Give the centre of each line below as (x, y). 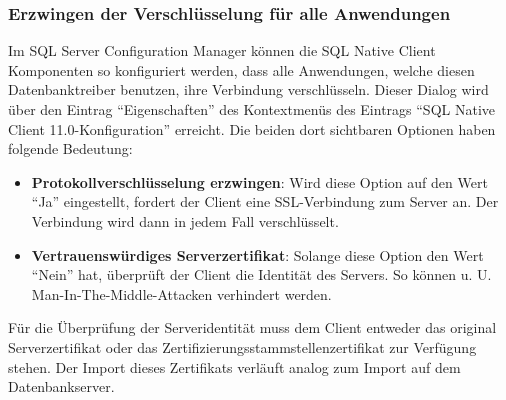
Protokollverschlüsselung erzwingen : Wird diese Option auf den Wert (259, 181)
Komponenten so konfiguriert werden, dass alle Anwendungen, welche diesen (241, 69)
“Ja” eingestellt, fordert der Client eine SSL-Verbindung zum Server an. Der (265, 201)
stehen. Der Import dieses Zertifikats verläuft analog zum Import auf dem (234, 366)
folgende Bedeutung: (70, 148)
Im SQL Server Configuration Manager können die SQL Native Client (222, 50)
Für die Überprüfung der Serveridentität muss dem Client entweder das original (252, 327)
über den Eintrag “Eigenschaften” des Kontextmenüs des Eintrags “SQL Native (252, 109)
